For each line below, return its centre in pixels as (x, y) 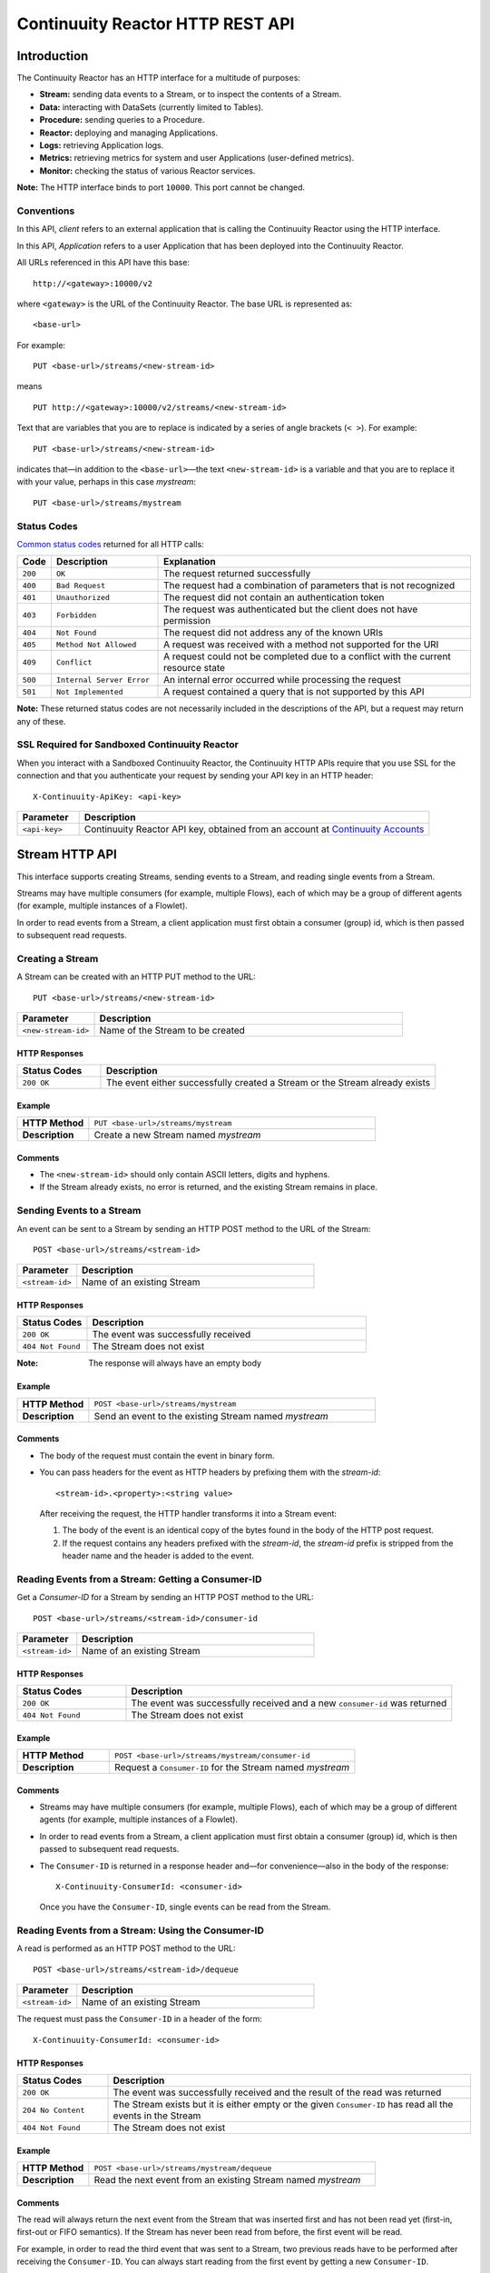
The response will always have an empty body (175, 1363)
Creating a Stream (58, 958)
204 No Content (54, 2110)
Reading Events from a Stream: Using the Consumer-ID (141, 1930)
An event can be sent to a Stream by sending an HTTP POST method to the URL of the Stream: (194, 1228)
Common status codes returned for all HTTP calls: (110, 544)
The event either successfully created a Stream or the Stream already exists (268, 1083)
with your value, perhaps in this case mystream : (107, 482)
